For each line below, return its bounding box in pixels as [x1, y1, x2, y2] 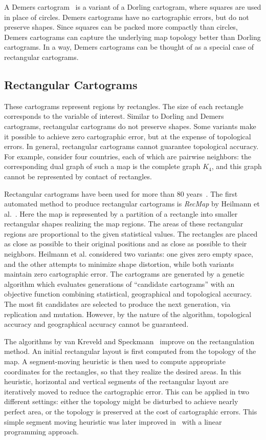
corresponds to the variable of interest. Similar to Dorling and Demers [4, 111, 224, 121]
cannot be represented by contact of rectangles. [4, 171, 152, 181]
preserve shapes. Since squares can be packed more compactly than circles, [4, 22, 238, 32]
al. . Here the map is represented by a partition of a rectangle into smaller [4, 208, 238, 219]
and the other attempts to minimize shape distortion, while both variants [4, 258, 234, 269]
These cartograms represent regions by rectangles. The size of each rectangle [4, 100, 243, 111]
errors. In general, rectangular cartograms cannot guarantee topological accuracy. [4, 141, 259, 152]
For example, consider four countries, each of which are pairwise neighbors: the [4, 151, 251, 161]
